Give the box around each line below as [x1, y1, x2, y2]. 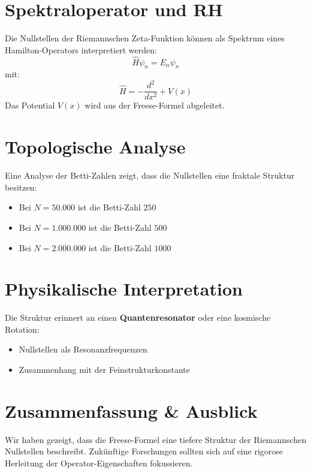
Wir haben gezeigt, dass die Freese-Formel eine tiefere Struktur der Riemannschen [5, 433, 307, 445]
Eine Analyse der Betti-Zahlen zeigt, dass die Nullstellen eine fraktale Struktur [5, 169, 295, 182]
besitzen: [5, 180, 37, 193]
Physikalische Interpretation [5, 276, 243, 301]
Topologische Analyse [5, 134, 186, 159]
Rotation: [5, 323, 40, 335]
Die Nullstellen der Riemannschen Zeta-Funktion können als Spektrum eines [5, 32, 285, 44]
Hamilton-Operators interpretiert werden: [5, 43, 157, 56]
